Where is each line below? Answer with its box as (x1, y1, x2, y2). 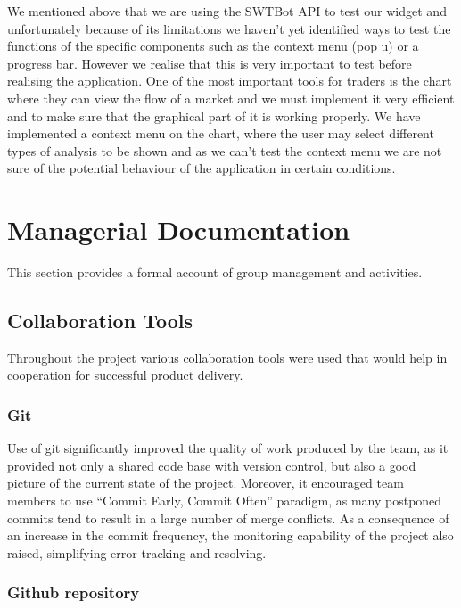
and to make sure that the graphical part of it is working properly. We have (7, 106, 421, 125)
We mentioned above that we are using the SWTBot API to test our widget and (7, 2, 447, 20)
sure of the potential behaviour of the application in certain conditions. (7, 159, 396, 177)
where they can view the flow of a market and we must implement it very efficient (7, 88, 455, 107)
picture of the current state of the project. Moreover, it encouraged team (7, 473, 404, 492)
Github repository (7, 581, 140, 604)
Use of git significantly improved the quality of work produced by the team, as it (7, 439, 449, 457)
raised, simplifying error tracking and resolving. (7, 543, 267, 562)
